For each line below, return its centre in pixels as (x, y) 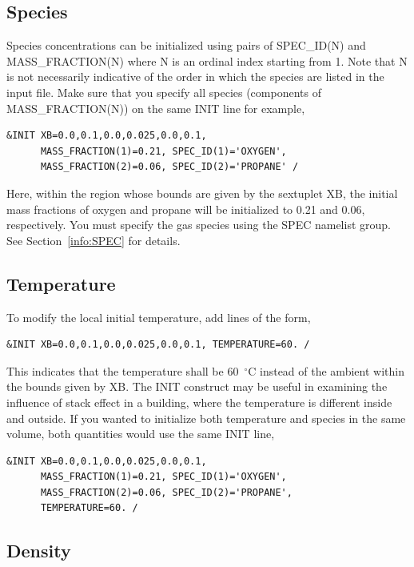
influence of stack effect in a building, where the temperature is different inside (199, 402)
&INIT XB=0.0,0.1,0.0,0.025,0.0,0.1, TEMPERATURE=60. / (158, 345)
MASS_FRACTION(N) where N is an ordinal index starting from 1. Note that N (207, 60)
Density (39, 551)
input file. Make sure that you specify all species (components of (164, 92)
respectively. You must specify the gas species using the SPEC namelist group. (199, 225)
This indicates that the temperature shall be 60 (123, 370)
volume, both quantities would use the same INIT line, (141, 434)
